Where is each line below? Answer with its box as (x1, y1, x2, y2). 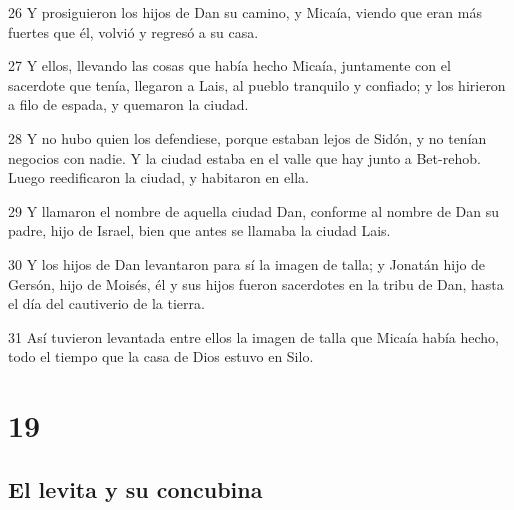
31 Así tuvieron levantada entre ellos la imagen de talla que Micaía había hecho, (8, 326, 499, 347)
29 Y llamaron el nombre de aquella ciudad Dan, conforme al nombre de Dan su (8, 200, 500, 221)
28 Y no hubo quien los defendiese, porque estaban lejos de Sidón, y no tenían (8, 127, 487, 148)
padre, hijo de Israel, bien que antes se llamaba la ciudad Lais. (8, 220, 391, 241)
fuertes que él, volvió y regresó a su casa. (8, 21, 259, 42)
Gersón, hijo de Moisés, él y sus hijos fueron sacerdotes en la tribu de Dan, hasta (8, 273, 504, 294)
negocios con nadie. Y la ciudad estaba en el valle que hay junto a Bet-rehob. (8, 147, 481, 168)
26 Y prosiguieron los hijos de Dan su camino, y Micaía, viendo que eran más (8, 2, 482, 22)
